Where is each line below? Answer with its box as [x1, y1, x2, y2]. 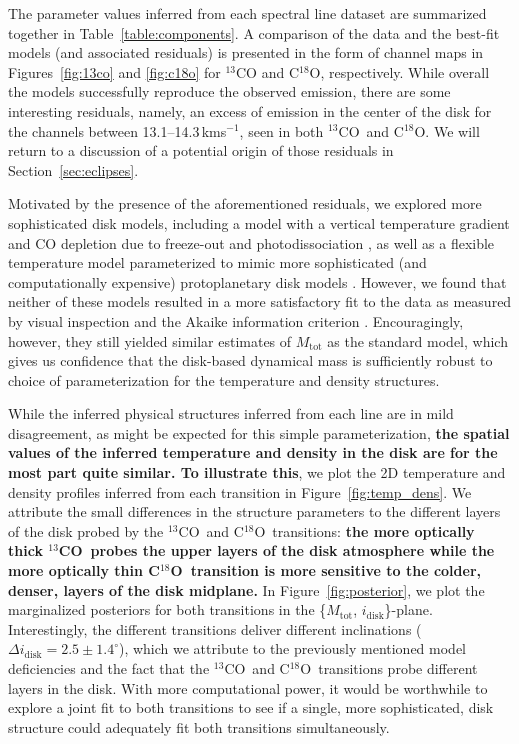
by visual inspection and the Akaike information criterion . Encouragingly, [8, 310, 464, 331]
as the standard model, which [327, 330, 508, 351]
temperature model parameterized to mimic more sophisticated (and [8, 252, 427, 273]
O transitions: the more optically [254, 520, 475, 541]
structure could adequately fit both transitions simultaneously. [8, 716, 390, 737]
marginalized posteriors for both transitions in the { [8, 599, 327, 620]
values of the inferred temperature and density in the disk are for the [8, 442, 498, 463]
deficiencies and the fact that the [8, 658, 210, 678]
